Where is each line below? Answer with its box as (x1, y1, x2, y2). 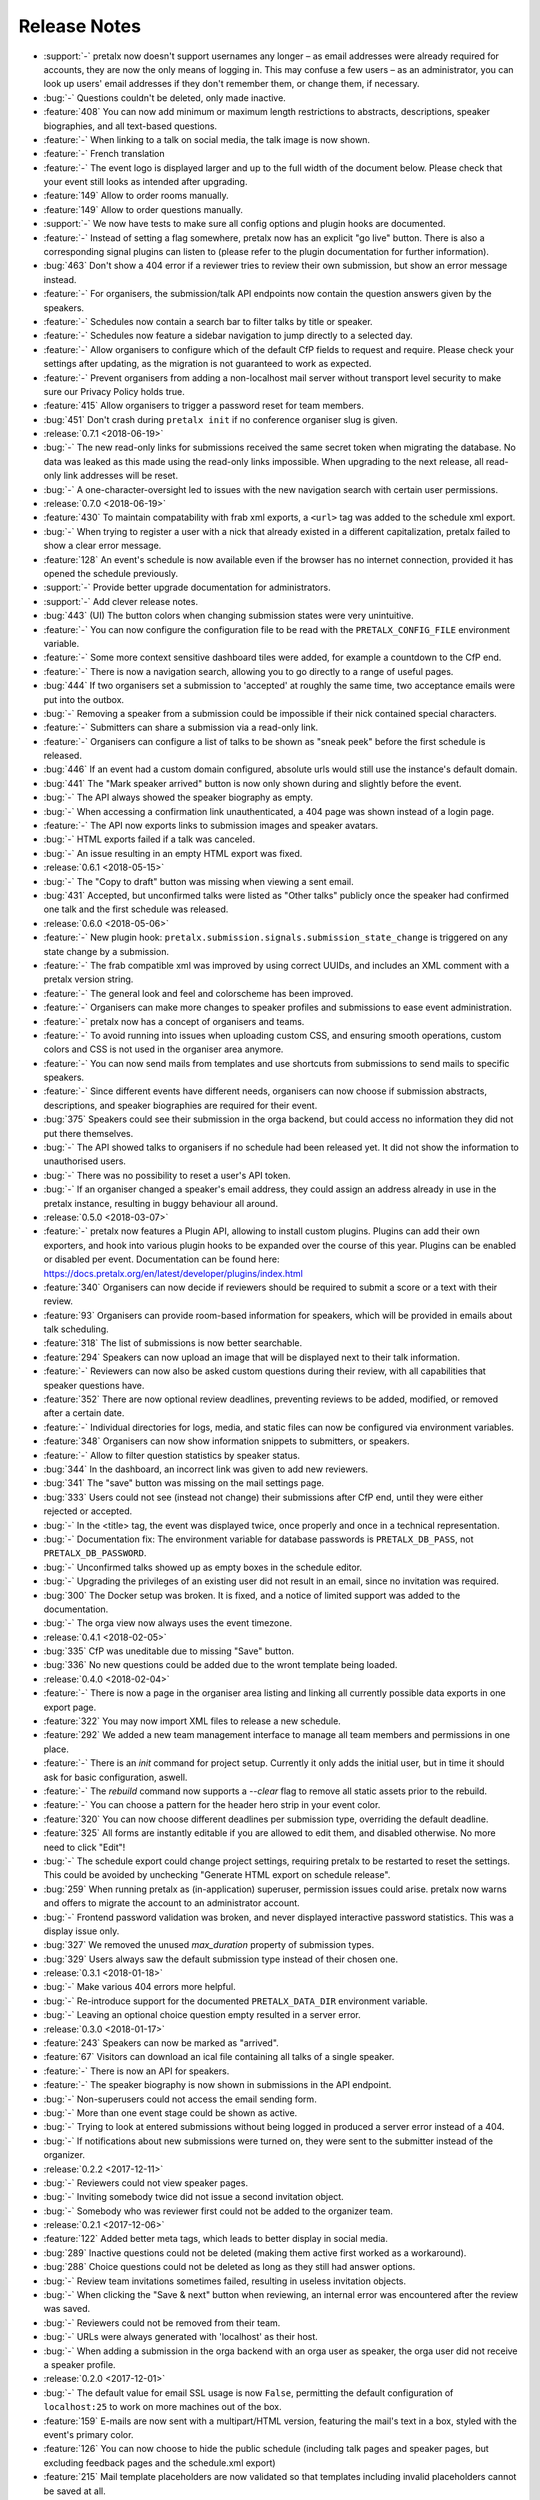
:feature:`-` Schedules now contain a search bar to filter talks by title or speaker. (43, 315, 374, 327)
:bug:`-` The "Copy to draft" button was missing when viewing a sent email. (43, 875, 354, 887)
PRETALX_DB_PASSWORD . (43, 1547, 147, 1559)
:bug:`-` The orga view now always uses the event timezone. (43, 1617, 293, 1629)
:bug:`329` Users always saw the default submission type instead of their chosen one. (43, 1953, 399, 1965)
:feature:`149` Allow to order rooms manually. (43, 190, 229, 202)
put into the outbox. (43, 693, 125, 705)
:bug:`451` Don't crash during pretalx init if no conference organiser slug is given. (43, 413, 399, 425)
